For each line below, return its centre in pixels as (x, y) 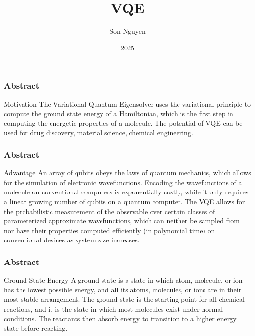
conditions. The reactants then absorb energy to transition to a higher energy (120, 318)
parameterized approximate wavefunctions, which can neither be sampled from (122, 221)
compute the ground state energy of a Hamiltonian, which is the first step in (119, 113)
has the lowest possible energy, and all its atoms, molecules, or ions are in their (123, 289)
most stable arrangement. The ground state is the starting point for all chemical (124, 299)
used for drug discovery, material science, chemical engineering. (99, 132)
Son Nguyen (127, 31)
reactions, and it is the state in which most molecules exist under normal (114, 308)
